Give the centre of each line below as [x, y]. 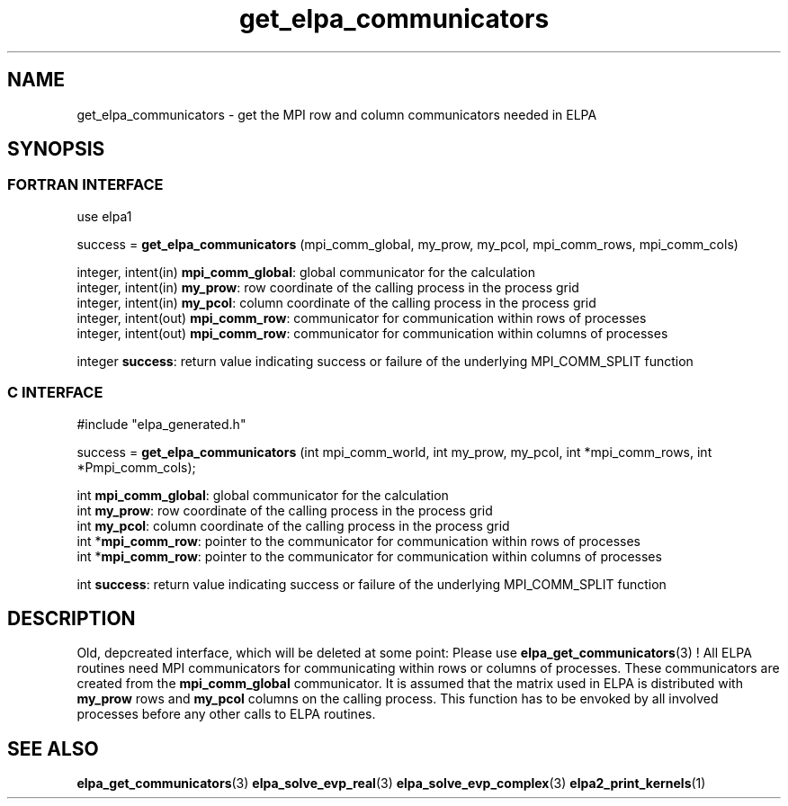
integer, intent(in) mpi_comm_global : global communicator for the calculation [306, 272]
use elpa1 [104, 216]
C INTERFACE [55, 393]
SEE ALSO [53, 748]
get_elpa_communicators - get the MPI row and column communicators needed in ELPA [337, 114]
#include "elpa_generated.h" [161, 424]
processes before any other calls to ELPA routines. [226, 714]
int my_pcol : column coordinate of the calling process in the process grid [293, 525]
